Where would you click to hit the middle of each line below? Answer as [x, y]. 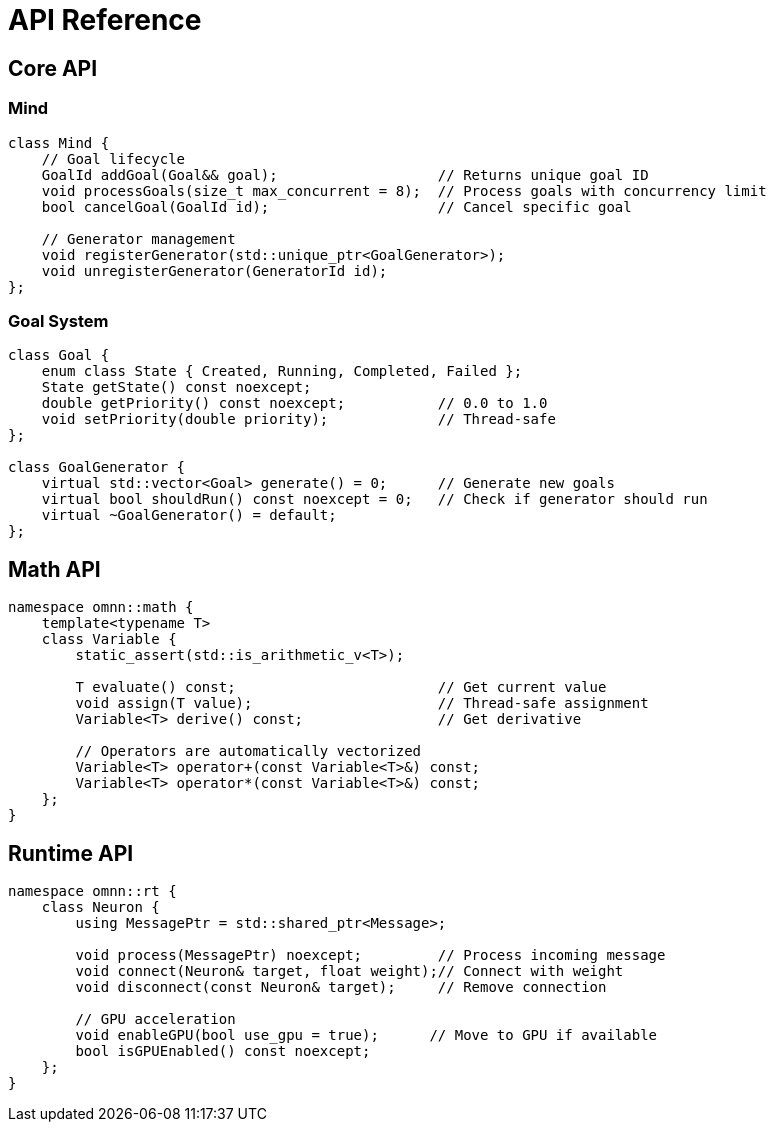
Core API [53, 68]
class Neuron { [100, 906]
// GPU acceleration [155, 1018]
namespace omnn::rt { [92, 890]
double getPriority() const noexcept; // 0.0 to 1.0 [294, 403]
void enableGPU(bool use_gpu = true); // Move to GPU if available [366, 1034]
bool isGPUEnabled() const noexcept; [223, 1050]
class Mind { [59, 142]
